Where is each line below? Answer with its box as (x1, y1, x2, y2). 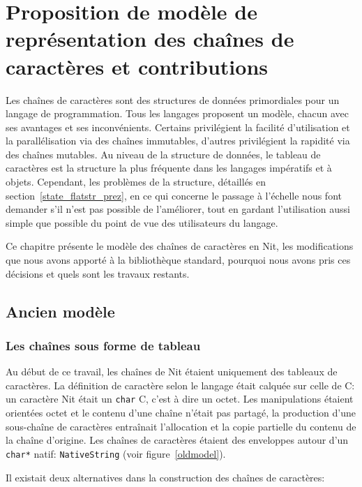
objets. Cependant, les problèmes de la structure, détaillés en (6, 174, 266, 189)
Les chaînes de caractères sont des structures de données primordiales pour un (6, 92, 340, 107)
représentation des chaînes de (6, 24, 294, 53)
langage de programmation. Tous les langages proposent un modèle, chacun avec (6, 106, 349, 121)
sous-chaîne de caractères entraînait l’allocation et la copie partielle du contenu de (6, 419, 356, 433)
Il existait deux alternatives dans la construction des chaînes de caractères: (6, 470, 325, 484)
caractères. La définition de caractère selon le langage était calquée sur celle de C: (6, 377, 355, 392)
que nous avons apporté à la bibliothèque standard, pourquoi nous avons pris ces (6, 253, 351, 267)
